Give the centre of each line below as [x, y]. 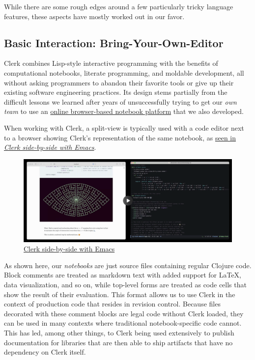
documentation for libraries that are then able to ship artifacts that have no [118, 342]
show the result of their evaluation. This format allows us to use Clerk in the [120, 294]
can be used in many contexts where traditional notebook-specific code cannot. [123, 323]
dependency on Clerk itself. [45, 352]
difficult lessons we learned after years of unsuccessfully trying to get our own [120, 101]
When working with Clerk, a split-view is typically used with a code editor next [124, 127]
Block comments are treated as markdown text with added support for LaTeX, [123, 275]
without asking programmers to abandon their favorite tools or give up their [119, 82]
